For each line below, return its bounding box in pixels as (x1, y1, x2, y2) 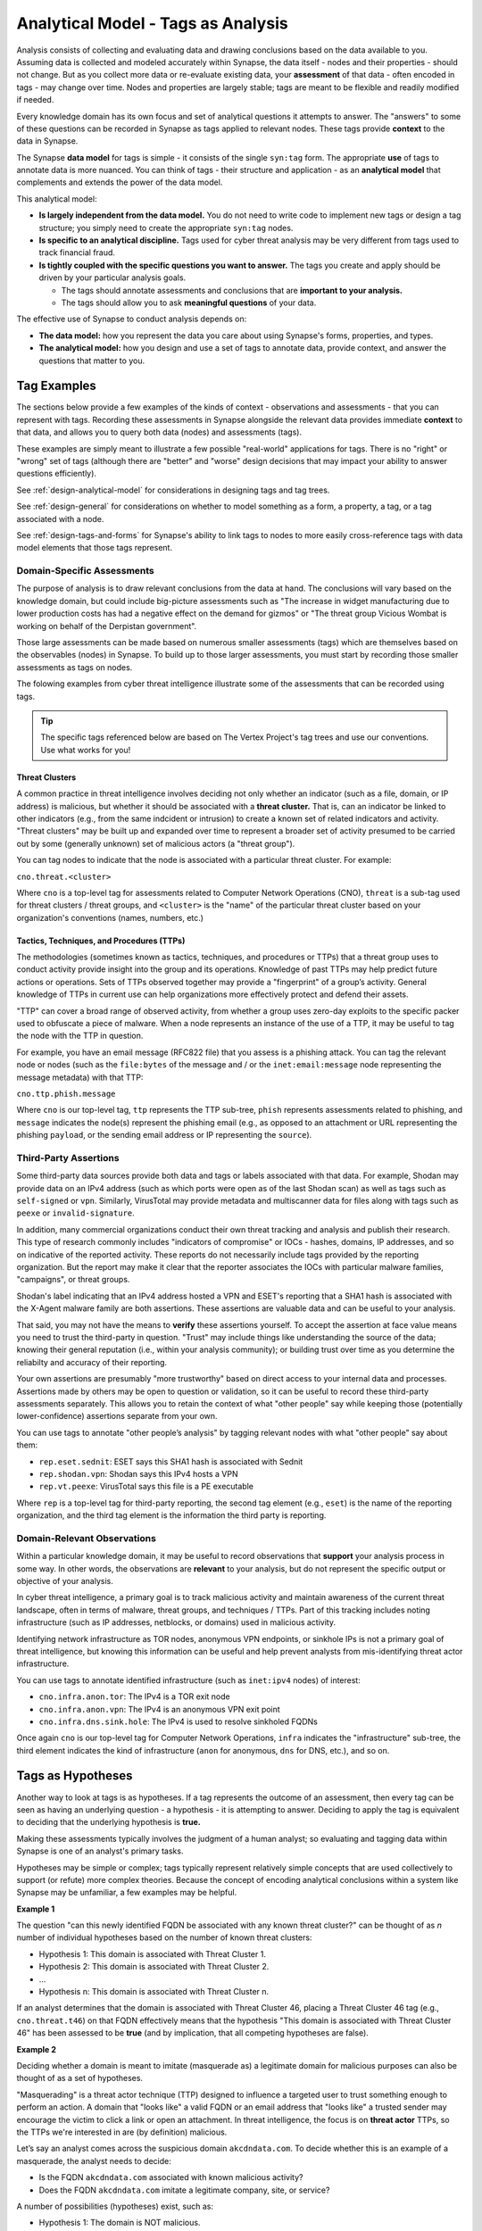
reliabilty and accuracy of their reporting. (16, 1356, 168, 1367)
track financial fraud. (38, 247, 116, 258)
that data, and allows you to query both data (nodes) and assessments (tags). (16, 427, 303, 437)
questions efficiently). (16, 469, 97, 479)
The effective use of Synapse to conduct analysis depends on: (16, 313, 247, 325)
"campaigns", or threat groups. (16, 1274, 130, 1285)
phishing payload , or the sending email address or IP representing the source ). (16, 1130, 312, 1140)
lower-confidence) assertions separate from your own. (16, 1411, 218, 1422)
